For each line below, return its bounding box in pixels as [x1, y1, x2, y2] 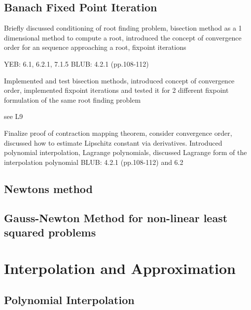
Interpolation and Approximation [4, 258, 236, 278]
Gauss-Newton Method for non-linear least [4, 210, 228, 225]
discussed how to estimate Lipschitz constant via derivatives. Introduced [4, 137, 222, 148]
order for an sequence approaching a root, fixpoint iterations [4, 42, 186, 52]
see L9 [4, 111, 23, 121]
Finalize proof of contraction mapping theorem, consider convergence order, [4, 127, 232, 138]
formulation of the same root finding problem [4, 94, 141, 105]
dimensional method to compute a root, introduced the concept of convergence [4, 32, 242, 42]
